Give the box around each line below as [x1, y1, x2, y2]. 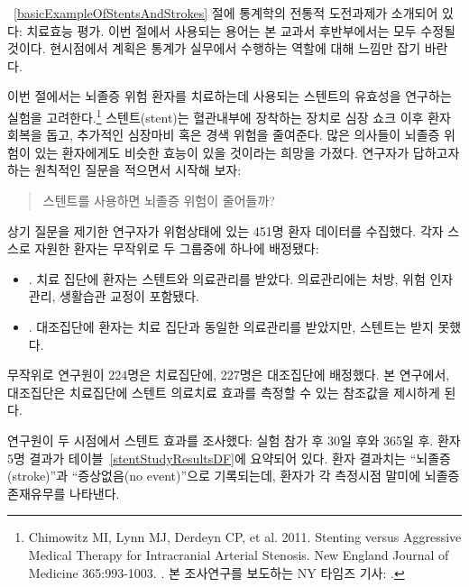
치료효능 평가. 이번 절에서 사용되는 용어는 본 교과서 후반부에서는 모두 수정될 [26, 21, 455, 40]
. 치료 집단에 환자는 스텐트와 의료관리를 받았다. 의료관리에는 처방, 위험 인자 [28, 269, 454, 288]
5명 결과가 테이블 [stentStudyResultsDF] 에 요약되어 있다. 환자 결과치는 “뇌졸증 [7, 448, 451, 467]
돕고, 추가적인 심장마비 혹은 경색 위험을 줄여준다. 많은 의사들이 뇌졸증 [46, 125, 440, 144]
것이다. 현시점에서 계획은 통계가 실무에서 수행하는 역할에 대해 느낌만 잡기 [7, 39, 421, 58]
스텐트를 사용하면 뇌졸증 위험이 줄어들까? [42, 191, 275, 209]
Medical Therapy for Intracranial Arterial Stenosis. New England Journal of [28, 545, 449, 564]
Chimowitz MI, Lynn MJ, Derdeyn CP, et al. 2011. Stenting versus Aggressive [28, 527, 462, 546]
